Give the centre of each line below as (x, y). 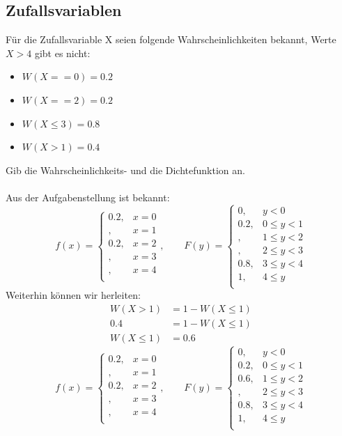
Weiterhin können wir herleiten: (73, 295)
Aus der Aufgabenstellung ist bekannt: (88, 197)
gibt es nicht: (62, 53)
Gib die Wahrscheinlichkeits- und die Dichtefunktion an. (125, 170)
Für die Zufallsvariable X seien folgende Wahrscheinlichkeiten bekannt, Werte (171, 39)
